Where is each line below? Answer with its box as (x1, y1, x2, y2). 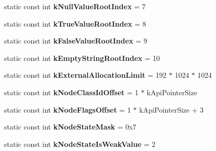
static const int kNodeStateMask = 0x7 (4, 121, 137, 132)
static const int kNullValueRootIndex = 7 (4, 1, 146, 11)
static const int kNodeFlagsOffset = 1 (4, 104, 131, 115)
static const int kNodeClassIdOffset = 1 (4, 87, 139, 97)
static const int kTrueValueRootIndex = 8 (4, 18, 146, 29)
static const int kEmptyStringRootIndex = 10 (4, 52, 160, 63)
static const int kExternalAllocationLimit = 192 (4, 70, 167, 80)
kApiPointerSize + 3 (139, 104, 204, 115)
